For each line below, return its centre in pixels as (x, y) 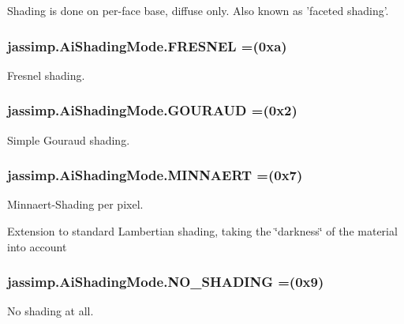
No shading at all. (50, 311)
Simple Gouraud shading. (69, 139)
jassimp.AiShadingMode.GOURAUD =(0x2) (152, 110)
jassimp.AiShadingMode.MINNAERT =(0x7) (155, 175)
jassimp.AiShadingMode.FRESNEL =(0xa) (147, 45)
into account (37, 246)
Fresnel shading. (46, 75)
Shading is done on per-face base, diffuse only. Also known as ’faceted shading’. (198, 10)
